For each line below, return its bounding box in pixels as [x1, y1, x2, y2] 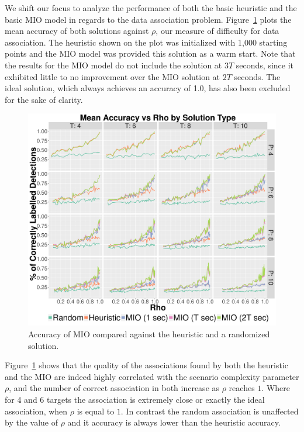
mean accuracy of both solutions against [5, 25, 149, 37]
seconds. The [234, 70, 281, 82]
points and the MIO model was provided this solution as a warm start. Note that [5, 47, 296, 60]
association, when [5, 405, 68, 417]
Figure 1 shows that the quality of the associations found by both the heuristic [5, 359, 288, 371]
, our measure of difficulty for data [156, 25, 279, 37]
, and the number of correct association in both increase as [9, 382, 220, 394]
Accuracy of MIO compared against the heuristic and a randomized [28, 328, 270, 340]
